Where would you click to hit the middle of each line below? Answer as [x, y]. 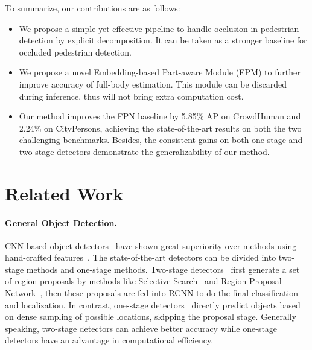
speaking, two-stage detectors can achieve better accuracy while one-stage [141, 328]
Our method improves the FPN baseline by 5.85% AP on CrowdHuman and [160, 116]
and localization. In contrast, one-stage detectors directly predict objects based [153, 304]
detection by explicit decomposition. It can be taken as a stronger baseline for [163, 40]
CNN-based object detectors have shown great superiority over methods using [151, 245]
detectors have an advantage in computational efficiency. [109, 340]
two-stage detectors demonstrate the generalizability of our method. [144, 151]
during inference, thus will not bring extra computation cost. [131, 96]
